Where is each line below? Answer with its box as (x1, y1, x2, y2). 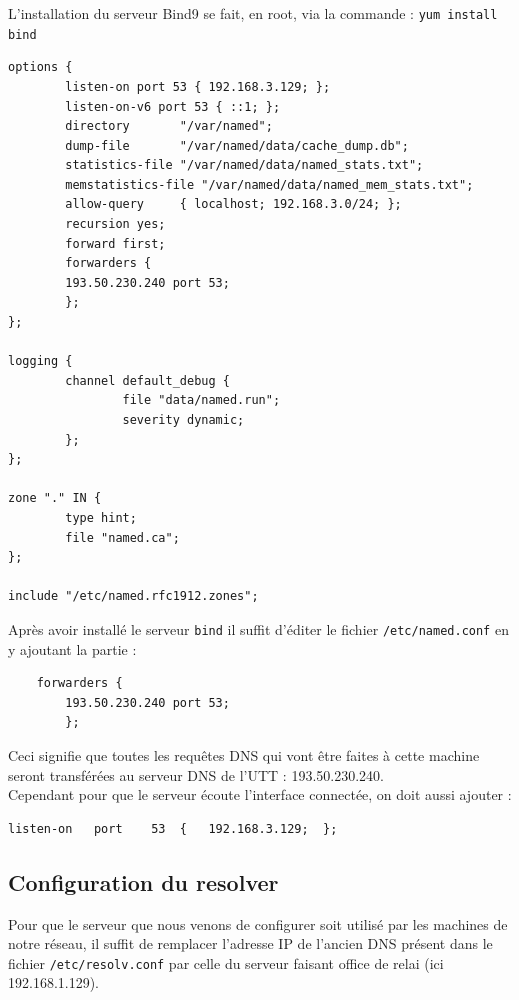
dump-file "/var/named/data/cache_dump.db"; (65, 138, 409, 153)
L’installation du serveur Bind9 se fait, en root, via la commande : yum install (8, 3, 498, 23)
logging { (8, 354, 73, 369)
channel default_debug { (65, 373, 230, 388)
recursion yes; (65, 217, 166, 232)
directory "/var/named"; (65, 119, 273, 134)
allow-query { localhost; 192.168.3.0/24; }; (65, 197, 402, 212)
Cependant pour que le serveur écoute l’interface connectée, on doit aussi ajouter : (8, 784, 512, 805)
